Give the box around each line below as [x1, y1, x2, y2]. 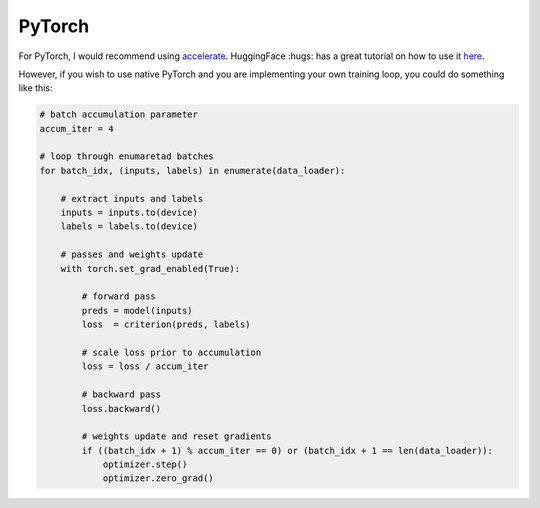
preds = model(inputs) [81, 305, 194, 316]
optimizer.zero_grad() [102, 473, 214, 484]
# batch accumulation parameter [39, 109, 199, 120]
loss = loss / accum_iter [81, 361, 209, 372]
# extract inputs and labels [60, 193, 204, 204]
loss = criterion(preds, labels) [81, 319, 251, 330]
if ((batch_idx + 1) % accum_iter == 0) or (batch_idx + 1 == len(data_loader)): [81, 445, 494, 456]
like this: [18, 82, 53, 94]
